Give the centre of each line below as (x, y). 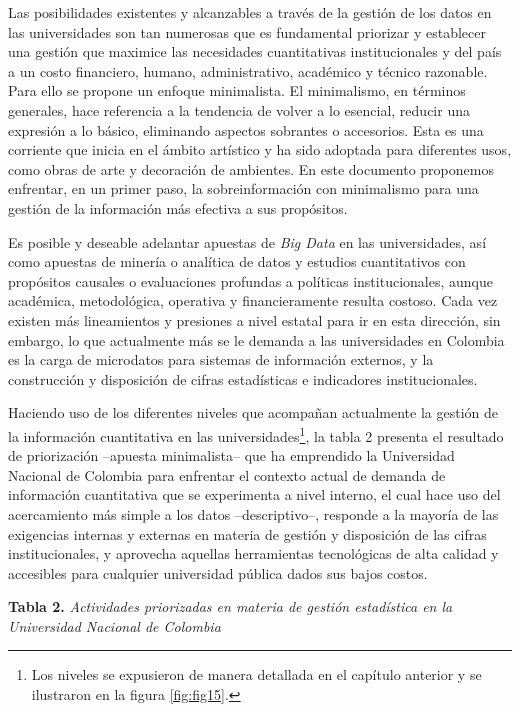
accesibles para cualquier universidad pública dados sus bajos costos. (218, 572)
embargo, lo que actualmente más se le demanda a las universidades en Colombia (256, 339)
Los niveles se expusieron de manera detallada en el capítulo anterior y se (256, 674)
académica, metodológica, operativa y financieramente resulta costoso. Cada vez (253, 300)
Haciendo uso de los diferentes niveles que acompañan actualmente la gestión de (253, 412)
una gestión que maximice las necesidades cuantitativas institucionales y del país (255, 51)
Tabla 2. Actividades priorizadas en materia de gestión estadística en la (230, 606)
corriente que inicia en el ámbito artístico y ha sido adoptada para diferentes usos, (260, 149)
